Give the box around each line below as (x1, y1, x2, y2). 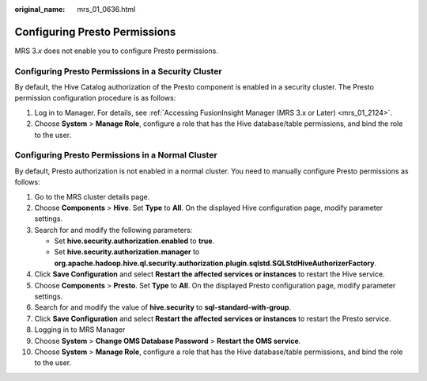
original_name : (14, 5, 66, 13)
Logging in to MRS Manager (34, 325, 126, 334)
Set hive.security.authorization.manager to (54, 247, 200, 257)
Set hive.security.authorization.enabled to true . (54, 236, 215, 246)
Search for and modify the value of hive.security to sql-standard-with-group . (34, 303, 292, 312)
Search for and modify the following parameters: (34, 225, 193, 234)
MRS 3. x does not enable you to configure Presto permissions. (14, 46, 219, 55)
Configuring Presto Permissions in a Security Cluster (14, 66, 222, 77)
